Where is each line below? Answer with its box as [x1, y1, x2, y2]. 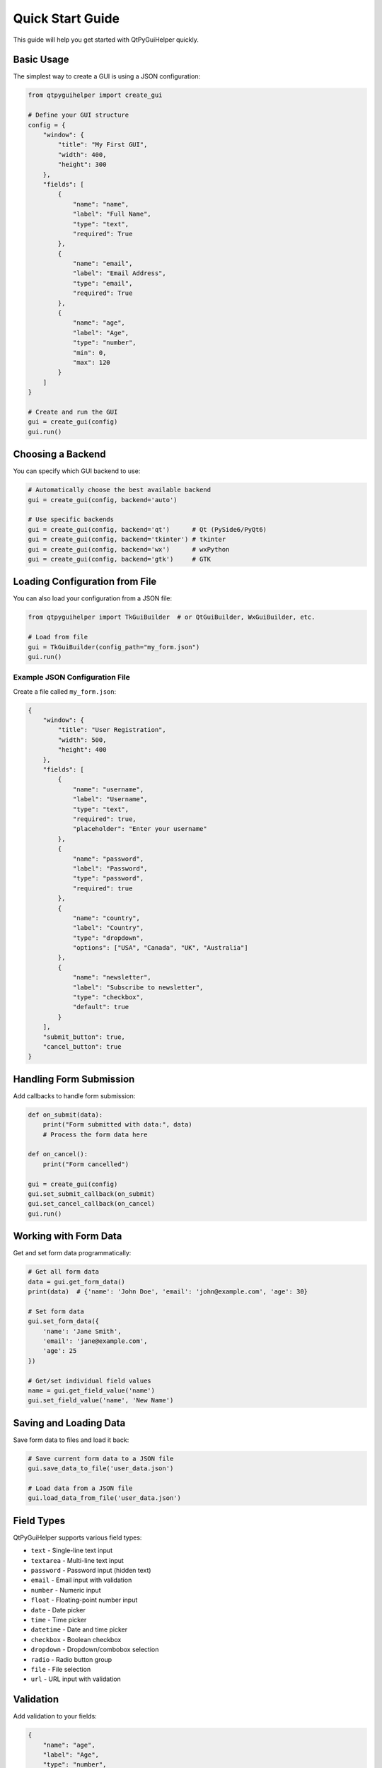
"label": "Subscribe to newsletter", [72, 983, 204, 991]
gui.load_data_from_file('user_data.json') [28, 1494, 182, 1502]
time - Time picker [30, 1616, 87, 1624]
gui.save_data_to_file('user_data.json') [28, 1465, 174, 1472]
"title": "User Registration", [57, 726, 166, 734]
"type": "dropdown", [72, 934, 144, 942]
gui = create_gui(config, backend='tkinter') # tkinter [28, 535, 226, 544]
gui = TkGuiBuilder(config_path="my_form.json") [28, 643, 200, 651]
